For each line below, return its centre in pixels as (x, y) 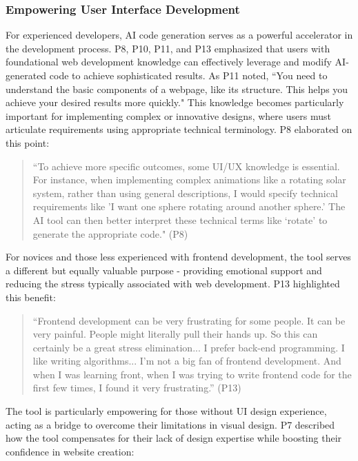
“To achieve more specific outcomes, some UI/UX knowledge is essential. (186, 166)
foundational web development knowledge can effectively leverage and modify (169, 62)
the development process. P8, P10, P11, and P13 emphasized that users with (168, 48)
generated (26, 75)
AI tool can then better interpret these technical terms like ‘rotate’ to (180, 219)
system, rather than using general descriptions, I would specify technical (185, 193)
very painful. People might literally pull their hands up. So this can (175, 334)
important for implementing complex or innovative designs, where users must (168, 115)
